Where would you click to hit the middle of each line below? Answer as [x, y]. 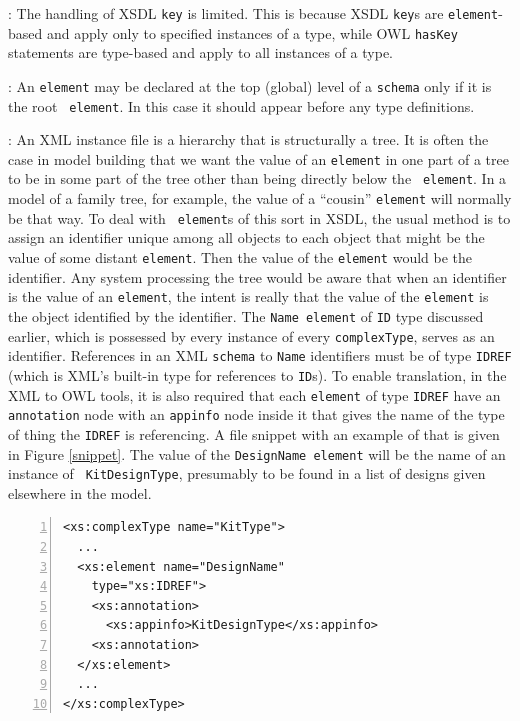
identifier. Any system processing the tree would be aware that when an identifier [257, 276]
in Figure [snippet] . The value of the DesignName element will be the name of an [257, 453]
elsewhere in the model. [80, 492]
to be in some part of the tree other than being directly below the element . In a [257, 178]
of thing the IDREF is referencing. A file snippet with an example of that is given [254, 433]
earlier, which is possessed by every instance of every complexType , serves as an [251, 335]
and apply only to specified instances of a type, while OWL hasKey [252, 32]
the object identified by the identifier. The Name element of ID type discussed [246, 315]
